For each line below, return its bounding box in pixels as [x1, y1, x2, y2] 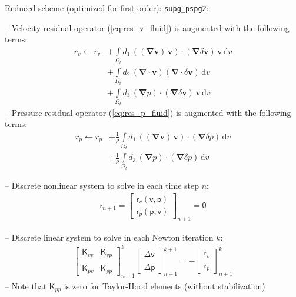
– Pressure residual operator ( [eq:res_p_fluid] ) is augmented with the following [5, 106, 291, 118]
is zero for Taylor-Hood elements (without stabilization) [64, 279, 265, 292]
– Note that [5, 279, 47, 292]
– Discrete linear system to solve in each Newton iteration [5, 231, 214, 243]
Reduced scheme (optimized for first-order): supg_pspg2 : [5, 2, 209, 14]
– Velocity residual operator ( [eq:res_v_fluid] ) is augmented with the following [5, 21, 290, 34]
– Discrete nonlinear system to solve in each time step [5, 179, 199, 192]
